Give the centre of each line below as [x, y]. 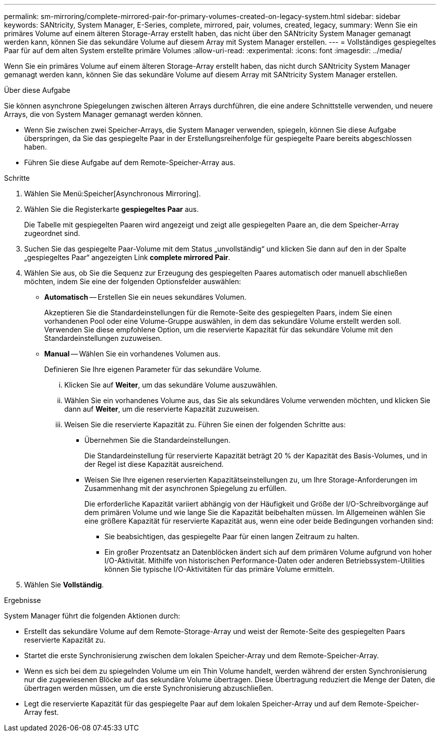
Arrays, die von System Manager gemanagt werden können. [103, 114]
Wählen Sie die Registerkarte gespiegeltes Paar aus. [112, 209]
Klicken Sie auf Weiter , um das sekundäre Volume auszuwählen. [171, 385]
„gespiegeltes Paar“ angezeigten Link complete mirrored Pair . [127, 257]
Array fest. [41, 712]
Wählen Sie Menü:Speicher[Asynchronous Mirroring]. [113, 194]
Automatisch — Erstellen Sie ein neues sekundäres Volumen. [145, 297]
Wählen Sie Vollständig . [64, 585]
